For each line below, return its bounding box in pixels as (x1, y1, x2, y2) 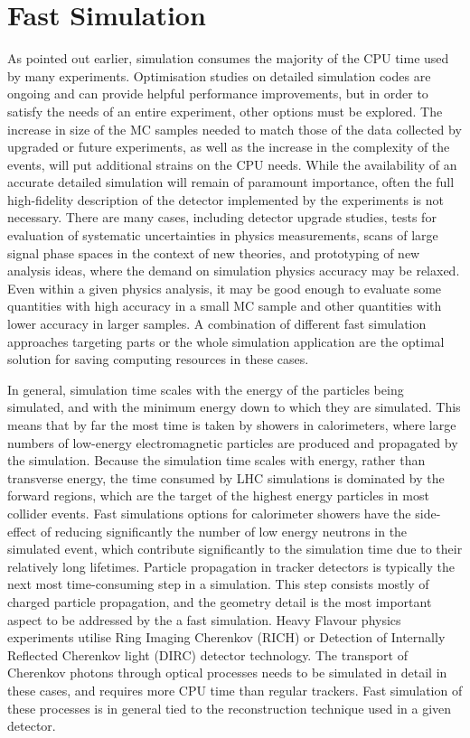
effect (7, 521, 37, 540)
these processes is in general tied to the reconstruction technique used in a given (7, 698, 452, 717)
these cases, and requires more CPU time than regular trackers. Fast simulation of (7, 680, 463, 699)
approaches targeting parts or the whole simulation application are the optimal (7, 332, 445, 350)
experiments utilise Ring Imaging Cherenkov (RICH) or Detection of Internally (7, 628, 446, 647)
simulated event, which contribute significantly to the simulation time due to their (7, 539, 463, 558)
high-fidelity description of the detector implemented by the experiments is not (7, 190, 444, 209)
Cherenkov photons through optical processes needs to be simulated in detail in (7, 663, 447, 682)
